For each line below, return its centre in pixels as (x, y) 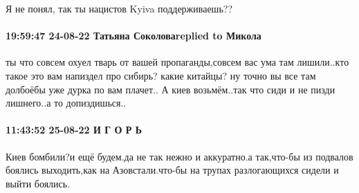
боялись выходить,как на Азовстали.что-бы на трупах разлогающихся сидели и (172, 170)
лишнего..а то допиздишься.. (66, 103)
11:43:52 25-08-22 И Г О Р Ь (74, 130)
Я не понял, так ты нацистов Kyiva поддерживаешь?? (119, 8)
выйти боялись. (38, 183)
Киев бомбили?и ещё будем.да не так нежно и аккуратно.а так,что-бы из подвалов (179, 156)
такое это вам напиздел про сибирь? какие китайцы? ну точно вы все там (161, 75)
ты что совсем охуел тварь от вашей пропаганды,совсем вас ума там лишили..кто (177, 62)
